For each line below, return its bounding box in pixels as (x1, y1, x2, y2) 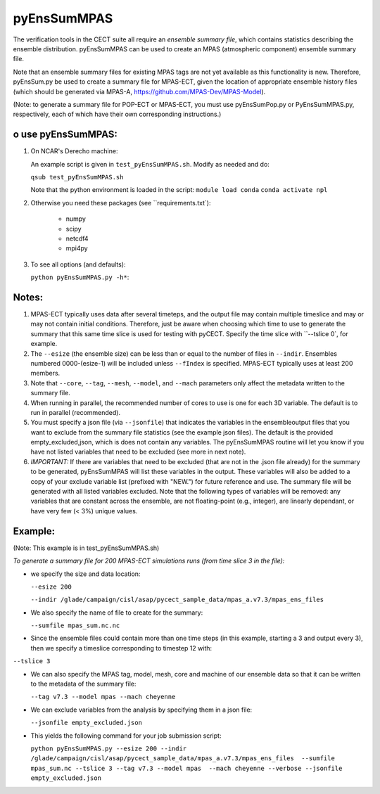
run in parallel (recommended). (30, 408, 121, 416)
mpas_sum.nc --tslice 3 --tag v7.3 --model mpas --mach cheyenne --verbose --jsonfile (30, 764, 343, 772)
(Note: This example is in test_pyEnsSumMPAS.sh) (13, 544, 160, 552)
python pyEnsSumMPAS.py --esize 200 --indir (30, 744, 187, 753)
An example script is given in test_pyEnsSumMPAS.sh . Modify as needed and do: (30, 160, 270, 168)
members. (30, 369, 61, 378)
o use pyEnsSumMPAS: (13, 129, 118, 141)
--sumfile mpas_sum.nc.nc (30, 622, 120, 629)
